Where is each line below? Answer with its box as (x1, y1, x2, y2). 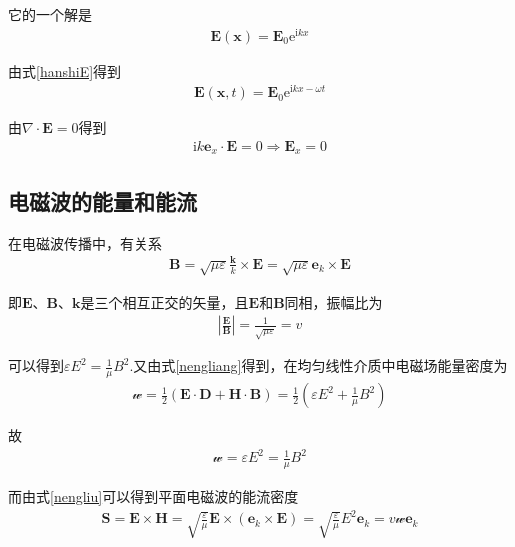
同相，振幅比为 (284, 291, 383, 312)
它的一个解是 (8, 4, 92, 24)
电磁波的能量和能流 (8, 185, 197, 216)
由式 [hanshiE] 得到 (8, 60, 122, 81)
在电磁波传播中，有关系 (8, 232, 162, 253)
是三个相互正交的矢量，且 (80, 291, 249, 312)
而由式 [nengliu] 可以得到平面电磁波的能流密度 (8, 485, 299, 506)
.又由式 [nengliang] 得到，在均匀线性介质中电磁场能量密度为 (129, 355, 508, 376)
